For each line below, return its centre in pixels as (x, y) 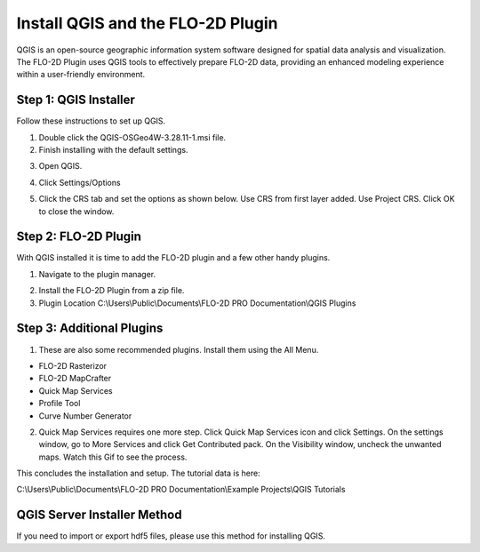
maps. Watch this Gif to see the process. (113, 457)
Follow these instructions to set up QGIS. (91, 121)
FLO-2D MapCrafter (75, 379)
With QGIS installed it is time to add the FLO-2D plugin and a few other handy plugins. (173, 258)
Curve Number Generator (85, 416)
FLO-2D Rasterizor (72, 365)
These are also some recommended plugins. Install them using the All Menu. (179, 349)
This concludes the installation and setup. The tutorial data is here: (139, 473)
